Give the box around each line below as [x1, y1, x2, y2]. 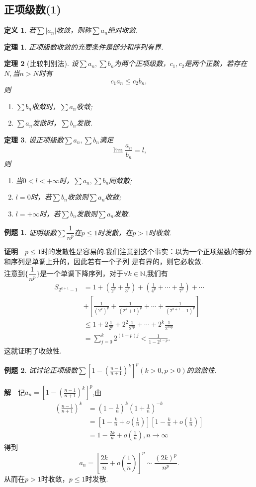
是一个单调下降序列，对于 [40, 268, 124, 278]
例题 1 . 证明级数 [4, 227, 57, 237]
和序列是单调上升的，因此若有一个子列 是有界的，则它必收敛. [4, 256, 203, 266]
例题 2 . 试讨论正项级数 [4, 364, 78, 375]
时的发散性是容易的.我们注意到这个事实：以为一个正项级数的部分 [41, 246, 252, 257]
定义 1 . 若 [4, 25, 36, 35]
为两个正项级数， [114, 58, 170, 69]
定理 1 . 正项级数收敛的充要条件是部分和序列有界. [4, 41, 164, 52]
